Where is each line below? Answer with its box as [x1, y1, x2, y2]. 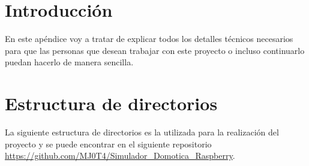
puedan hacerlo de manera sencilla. [5, 56, 134, 68]
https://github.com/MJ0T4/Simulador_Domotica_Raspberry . [5, 149, 235, 162]
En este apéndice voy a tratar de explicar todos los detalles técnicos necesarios [5, 32, 293, 45]
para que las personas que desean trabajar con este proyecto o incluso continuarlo [5, 44, 305, 56]
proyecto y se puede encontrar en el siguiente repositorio [5, 137, 212, 150]
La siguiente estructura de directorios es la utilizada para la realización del [5, 126, 279, 138]
